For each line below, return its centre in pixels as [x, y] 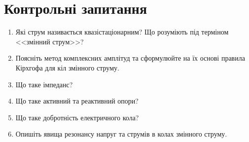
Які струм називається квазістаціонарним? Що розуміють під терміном [122, 32]
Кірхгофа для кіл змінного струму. [67, 67]
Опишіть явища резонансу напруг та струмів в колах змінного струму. [121, 134]
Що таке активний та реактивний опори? [77, 101]
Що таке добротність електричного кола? [77, 117]
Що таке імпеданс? [44, 84]
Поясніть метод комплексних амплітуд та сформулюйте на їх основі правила [130, 58]
